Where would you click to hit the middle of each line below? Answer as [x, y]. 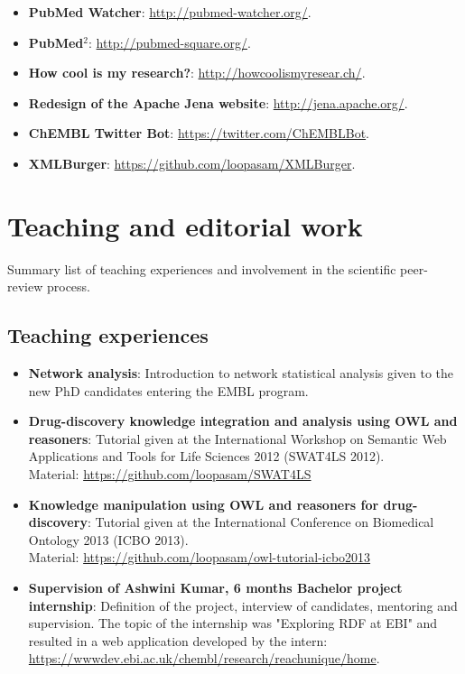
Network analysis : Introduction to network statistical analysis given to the [241, 373]
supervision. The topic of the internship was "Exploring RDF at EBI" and [233, 623]
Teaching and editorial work [185, 225]
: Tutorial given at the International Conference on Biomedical [260, 522]
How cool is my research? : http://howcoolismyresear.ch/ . [197, 73]
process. [68, 286]
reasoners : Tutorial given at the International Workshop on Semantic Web [237, 438]
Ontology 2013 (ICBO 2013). [108, 539]
